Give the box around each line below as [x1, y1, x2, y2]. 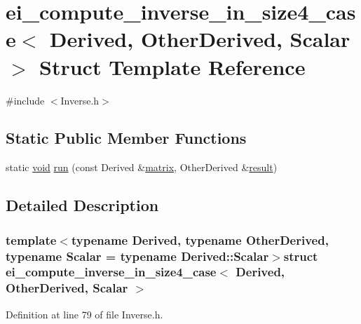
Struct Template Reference [39, 52, 306, 81]
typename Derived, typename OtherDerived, [71, 231, 329, 248]
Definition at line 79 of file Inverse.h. [6, 306, 163, 321]
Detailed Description [6, 194, 159, 216]
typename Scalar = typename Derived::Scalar [6, 247, 269, 264]
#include [6, 93, 45, 107]
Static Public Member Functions [6, 127, 247, 149]
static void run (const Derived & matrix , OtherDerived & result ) [6, 160, 278, 175]
